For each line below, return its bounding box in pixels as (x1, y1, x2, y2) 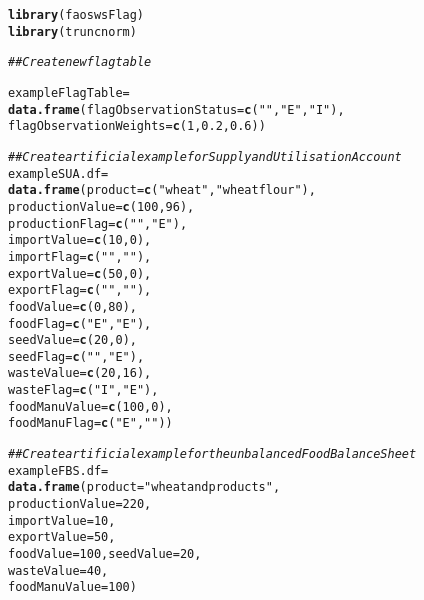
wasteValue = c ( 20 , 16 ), (8, 366, 152, 381)
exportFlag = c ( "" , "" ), (8, 283, 152, 298)
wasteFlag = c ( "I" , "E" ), (8, 383, 159, 398)
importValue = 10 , (8, 513, 116, 528)
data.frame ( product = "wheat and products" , (8, 480, 281, 495)
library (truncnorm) (8, 24, 137, 39)
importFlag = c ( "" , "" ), (8, 249, 152, 264)
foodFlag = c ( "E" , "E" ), (8, 316, 152, 331)
